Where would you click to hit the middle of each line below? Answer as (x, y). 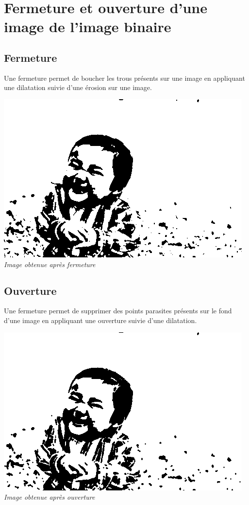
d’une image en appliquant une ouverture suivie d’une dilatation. (100, 320)
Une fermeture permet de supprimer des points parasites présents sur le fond (118, 311)
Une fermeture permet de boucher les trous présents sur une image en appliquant (124, 78)
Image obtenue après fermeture (50, 264)
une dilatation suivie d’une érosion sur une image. (78, 87)
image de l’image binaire (88, 27)
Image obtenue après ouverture (50, 497)
